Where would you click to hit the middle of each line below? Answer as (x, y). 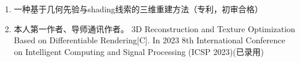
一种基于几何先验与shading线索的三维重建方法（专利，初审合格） (138, 9)
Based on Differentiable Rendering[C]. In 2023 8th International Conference (149, 40)
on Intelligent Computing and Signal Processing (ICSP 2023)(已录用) (139, 51)
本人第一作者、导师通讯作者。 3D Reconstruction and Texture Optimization (154, 28)
